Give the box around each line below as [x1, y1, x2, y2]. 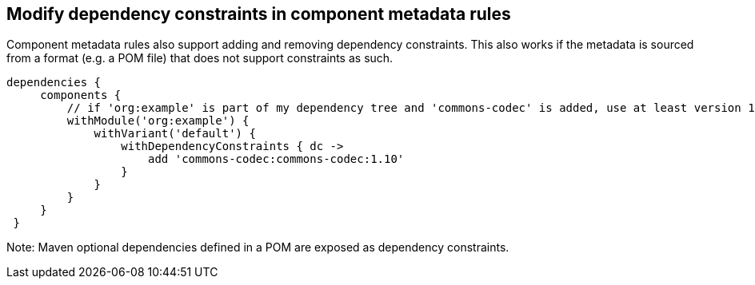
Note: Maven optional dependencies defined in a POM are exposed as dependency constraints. [6, 240, 509, 255]
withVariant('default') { [94, 127, 256, 141]
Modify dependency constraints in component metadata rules [6, 4, 511, 24]
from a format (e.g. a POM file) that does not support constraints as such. [6, 51, 393, 65]
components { [40, 89, 122, 102]
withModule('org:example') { [66, 114, 250, 128]
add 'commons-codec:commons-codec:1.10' [148, 152, 405, 166]
